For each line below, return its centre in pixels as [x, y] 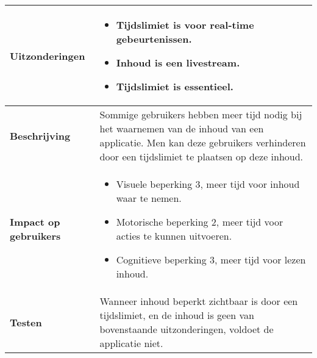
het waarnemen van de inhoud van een [182, 128]
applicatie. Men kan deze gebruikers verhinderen [203, 142]
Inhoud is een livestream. [178, 63]
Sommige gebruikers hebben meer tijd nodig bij [201, 114]
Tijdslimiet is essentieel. [175, 86]
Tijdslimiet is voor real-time [185, 25]
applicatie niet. [131, 343]
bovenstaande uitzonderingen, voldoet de [187, 329]
